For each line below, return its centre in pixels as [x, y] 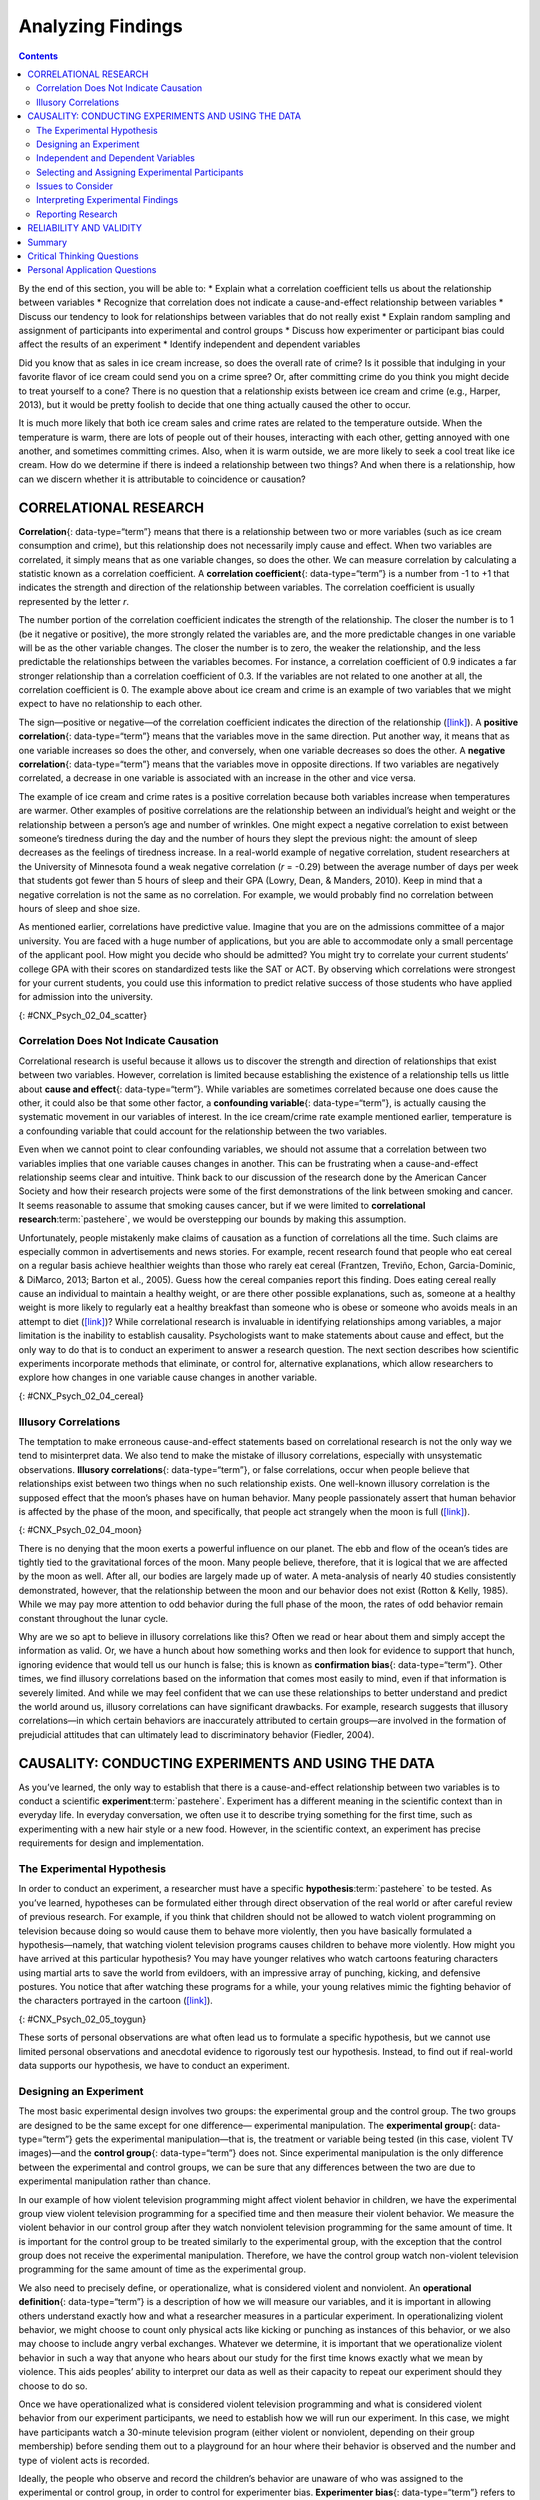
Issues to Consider [75, 186]
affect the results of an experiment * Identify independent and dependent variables [189, 344]
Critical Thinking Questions [83, 256]
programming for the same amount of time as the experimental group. [162, 2269]
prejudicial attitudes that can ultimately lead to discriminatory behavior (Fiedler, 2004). [196, 1734]
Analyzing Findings [101, 26]
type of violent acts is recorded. [84, 2460]
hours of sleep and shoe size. [79, 908]
